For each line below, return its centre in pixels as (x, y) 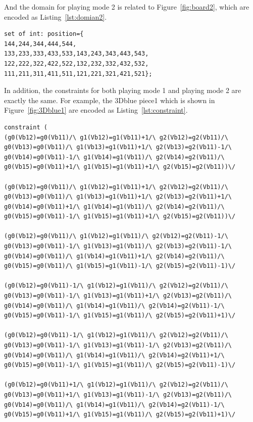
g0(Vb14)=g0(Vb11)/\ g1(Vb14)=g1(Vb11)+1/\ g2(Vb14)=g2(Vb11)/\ (114, 256)
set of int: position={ (44, 34)
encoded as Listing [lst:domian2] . (56, 16)
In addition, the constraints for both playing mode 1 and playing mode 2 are (123, 90)
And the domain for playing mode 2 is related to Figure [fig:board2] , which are (127, 7)
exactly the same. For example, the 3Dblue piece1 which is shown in (110, 100)
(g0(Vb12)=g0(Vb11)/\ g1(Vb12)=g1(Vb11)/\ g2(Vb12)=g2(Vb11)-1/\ (116, 236)
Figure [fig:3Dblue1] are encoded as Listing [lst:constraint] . (96, 110)
